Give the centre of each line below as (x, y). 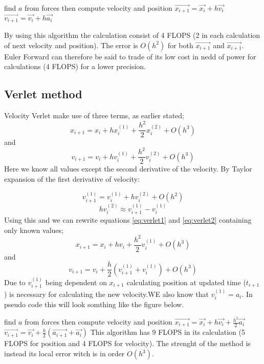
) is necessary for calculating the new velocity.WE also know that (106, 294)
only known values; (34, 230)
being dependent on (76, 282)
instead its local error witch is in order (64, 354)
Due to (15, 282)
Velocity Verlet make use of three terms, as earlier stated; (94, 115)
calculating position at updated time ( (186, 282)
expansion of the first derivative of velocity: (72, 179)
